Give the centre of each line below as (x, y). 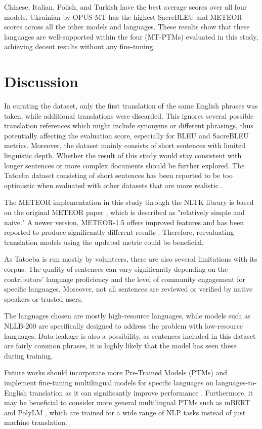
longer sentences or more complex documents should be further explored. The (124, 165)
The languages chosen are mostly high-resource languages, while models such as (127, 316)
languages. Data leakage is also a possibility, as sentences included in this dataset (130, 335)
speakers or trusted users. (43, 298)
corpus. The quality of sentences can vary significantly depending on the (116, 269)
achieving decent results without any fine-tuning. (80, 46)
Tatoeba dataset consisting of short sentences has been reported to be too (118, 175)
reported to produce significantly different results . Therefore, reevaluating (119, 232)
